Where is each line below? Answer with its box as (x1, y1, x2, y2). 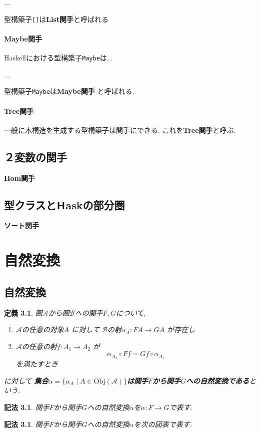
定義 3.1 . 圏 (4, 307, 42, 318)
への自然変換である (186, 375, 249, 386)
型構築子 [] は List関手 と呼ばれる (4, 13, 109, 24)
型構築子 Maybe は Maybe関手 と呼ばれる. (4, 86, 134, 96)
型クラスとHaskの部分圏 (4, 197, 125, 212)
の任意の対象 (21, 324, 64, 335)
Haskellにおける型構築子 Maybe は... (4, 52, 113, 63)
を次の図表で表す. (133, 419, 192, 429)
